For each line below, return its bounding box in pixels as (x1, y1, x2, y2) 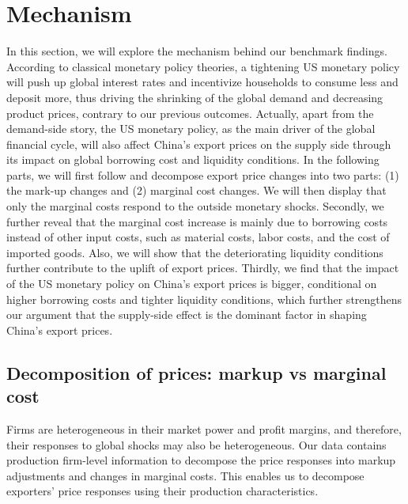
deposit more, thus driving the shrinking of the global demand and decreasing (6, 89, 383, 105)
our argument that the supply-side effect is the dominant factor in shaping (6, 306, 367, 323)
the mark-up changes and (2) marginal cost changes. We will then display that (6, 182, 387, 199)
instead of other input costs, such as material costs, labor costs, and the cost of (6, 229, 390, 245)
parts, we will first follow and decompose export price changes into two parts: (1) (6, 166, 399, 183)
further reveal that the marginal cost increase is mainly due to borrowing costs (6, 213, 388, 229)
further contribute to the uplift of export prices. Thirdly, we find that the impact (6, 260, 399, 276)
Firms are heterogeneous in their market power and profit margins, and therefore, (6, 421, 402, 437)
